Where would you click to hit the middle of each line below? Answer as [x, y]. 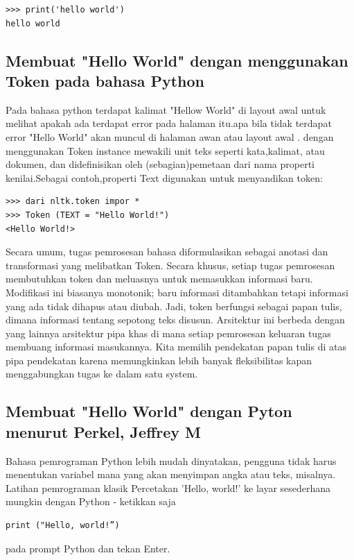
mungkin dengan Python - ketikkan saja [91, 501]
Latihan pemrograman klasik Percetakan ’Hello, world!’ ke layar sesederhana [168, 487]
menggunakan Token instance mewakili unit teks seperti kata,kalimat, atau [165, 150]
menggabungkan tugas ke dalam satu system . [102, 374]
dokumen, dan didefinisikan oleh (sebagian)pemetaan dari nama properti [160, 164]
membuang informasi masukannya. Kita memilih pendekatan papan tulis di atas [176, 347]
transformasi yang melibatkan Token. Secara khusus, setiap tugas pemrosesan [170, 265]
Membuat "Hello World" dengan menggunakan [177, 60]
